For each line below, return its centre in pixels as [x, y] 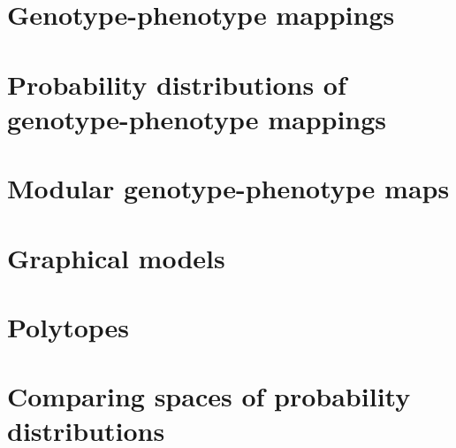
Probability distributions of [177, 84]
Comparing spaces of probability [209, 396]
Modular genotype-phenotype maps [228, 188]
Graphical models [116, 257]
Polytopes [68, 326]
